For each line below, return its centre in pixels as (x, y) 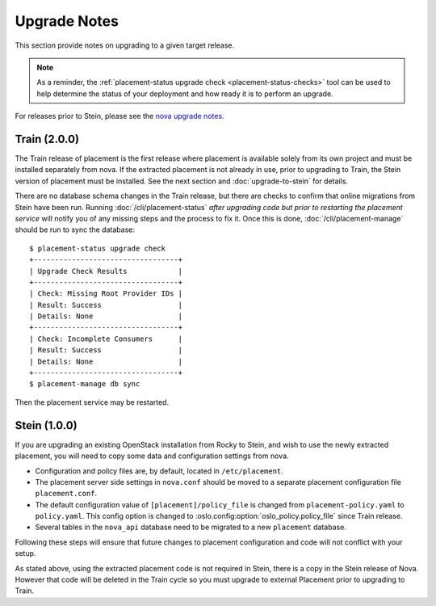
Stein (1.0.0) (46, 425)
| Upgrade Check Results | (106, 271)
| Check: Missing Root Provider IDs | (106, 294)
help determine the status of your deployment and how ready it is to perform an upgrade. (185, 94)
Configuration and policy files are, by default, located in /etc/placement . (159, 471)
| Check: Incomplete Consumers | (106, 339)
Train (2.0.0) (47, 139)
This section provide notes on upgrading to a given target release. (125, 45)
